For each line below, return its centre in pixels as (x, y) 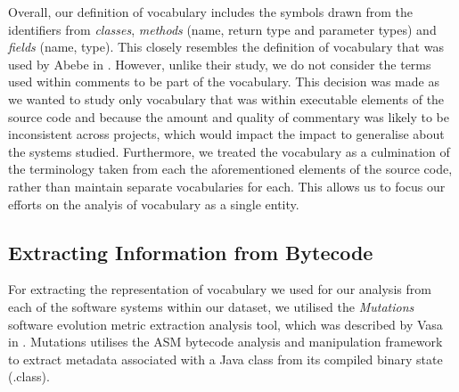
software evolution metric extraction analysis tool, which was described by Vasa (225, 324)
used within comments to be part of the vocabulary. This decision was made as (224, 82)
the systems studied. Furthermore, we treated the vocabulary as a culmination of (229, 151)
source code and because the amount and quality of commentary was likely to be (229, 116)
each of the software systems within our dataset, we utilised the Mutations (211, 306)
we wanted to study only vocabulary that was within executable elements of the (226, 98)
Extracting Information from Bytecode (191, 252)
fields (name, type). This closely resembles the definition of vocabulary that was (226, 47)
